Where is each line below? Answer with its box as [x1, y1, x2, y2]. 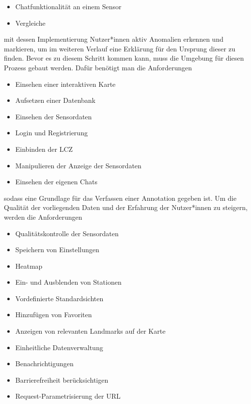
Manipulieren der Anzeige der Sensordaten [15, 160, 141, 170]
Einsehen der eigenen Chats [15, 177, 97, 187]
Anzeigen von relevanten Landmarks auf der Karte [15, 326, 166, 336]
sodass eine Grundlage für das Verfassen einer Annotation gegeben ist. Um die [4, 193, 236, 203]
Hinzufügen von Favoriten [15, 309, 92, 320]
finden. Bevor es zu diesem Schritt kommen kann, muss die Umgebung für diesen [4, 53, 244, 63]
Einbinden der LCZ [15, 144, 73, 154]
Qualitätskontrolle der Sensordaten [15, 228, 119, 238]
